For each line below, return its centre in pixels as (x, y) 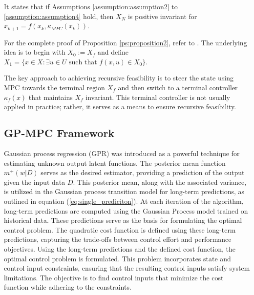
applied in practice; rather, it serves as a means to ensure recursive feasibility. (120, 107)
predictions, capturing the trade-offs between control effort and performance (118, 239)
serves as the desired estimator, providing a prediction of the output (143, 172)
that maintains (51, 97)
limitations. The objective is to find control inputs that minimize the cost (114, 277)
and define (113, 52)
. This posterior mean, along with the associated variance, (160, 182)
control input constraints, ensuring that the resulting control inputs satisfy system (127, 268)
